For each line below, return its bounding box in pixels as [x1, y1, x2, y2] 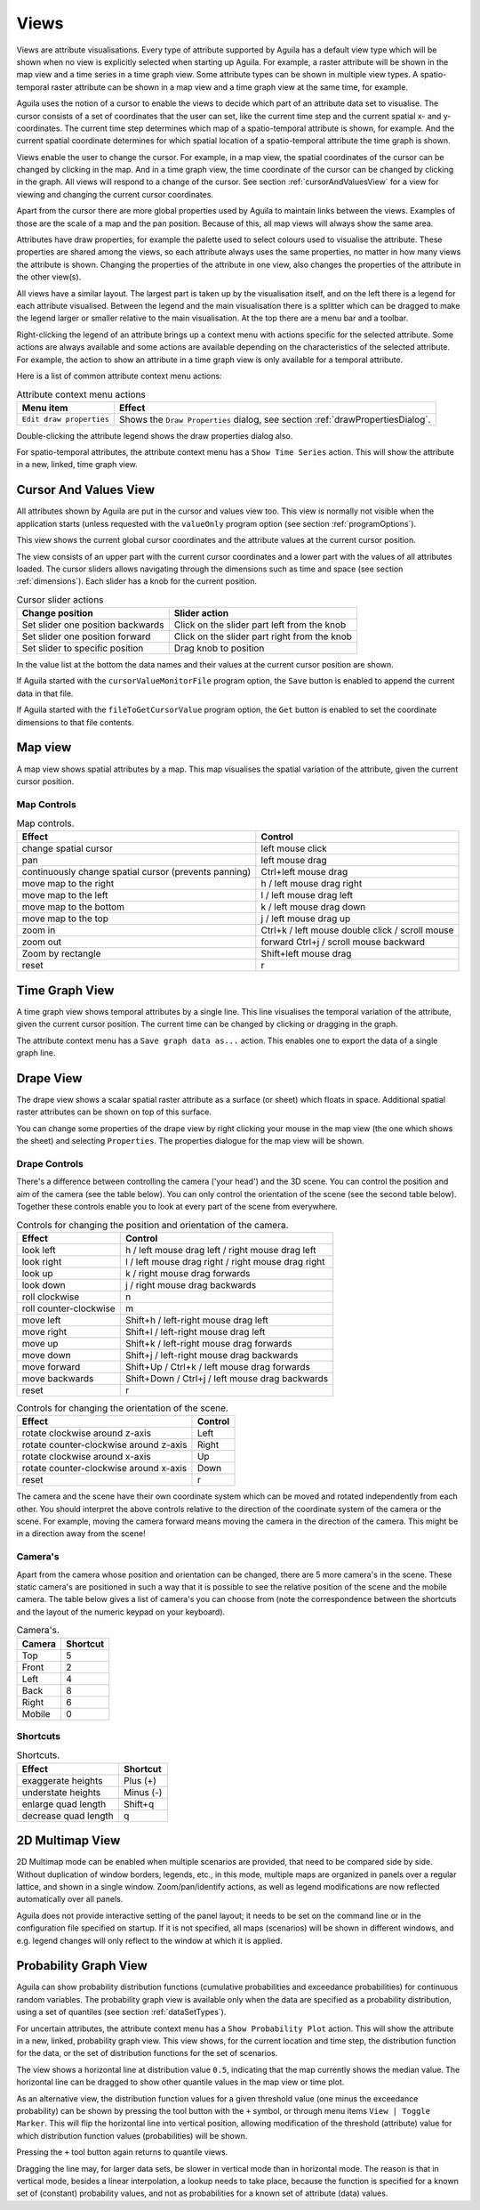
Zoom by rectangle [21, 948, 101, 960]
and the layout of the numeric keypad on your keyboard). [16, 1607, 226, 1617]
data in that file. [16, 688, 74, 699]
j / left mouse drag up [260, 912, 351, 925]
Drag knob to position [173, 642, 265, 654]
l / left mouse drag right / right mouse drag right [124, 1255, 325, 1267]
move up [21, 1337, 59, 1349]
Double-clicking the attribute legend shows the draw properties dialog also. [16, 430, 293, 441]
